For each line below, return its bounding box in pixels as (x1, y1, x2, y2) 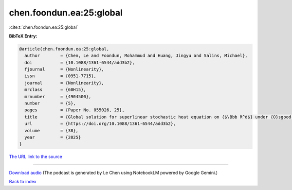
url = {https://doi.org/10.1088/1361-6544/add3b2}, (24, 121, 176, 126)
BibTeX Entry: (9, 33, 37, 39)
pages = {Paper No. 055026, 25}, (24, 107, 125, 113)
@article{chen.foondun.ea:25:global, (19, 46, 109, 52)
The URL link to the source (9, 154, 63, 160)
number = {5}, (24, 101, 76, 106)
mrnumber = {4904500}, (24, 94, 91, 99)
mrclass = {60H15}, (24, 87, 86, 92)
